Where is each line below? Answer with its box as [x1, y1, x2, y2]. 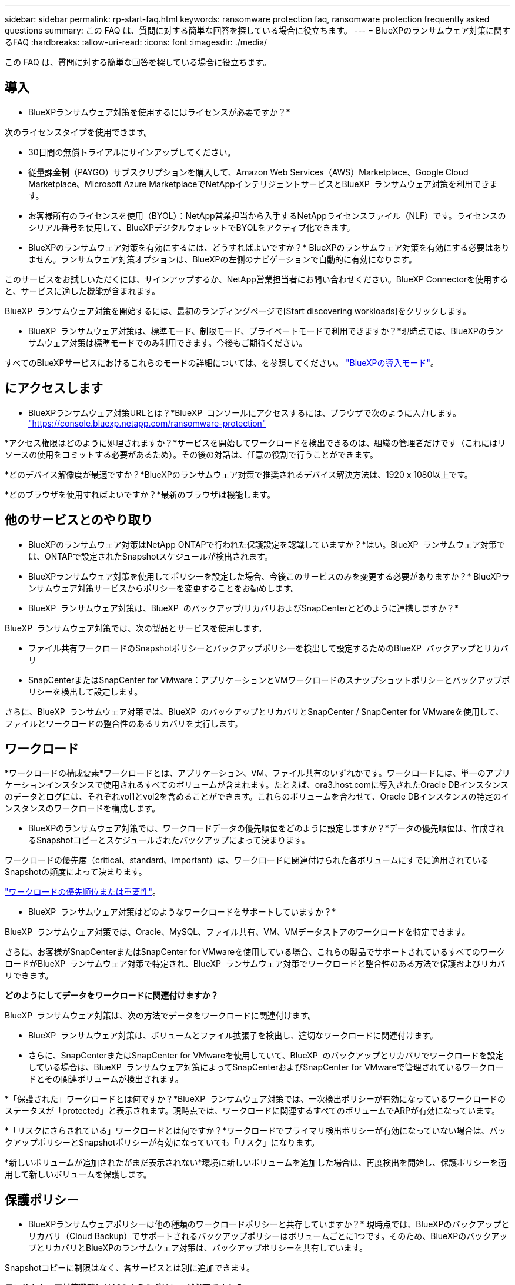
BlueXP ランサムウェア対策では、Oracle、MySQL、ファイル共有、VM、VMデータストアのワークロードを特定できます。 [5, 927, 470, 937]
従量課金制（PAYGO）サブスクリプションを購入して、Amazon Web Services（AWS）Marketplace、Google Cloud [28, 167, 469, 177]
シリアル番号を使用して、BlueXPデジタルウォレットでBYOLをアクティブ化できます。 [28, 222, 355, 232]
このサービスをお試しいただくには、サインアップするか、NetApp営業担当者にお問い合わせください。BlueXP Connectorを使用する [5, 274, 509, 284]
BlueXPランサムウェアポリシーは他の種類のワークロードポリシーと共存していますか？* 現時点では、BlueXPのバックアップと [28, 1219, 510, 1230]
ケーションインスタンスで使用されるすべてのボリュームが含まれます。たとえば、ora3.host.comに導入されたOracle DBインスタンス [5, 780, 509, 790]
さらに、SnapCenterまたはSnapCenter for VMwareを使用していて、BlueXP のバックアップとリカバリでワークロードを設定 [28, 1050, 504, 1061]
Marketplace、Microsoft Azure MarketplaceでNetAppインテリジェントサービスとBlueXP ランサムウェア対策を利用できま [28, 178, 498, 189]
